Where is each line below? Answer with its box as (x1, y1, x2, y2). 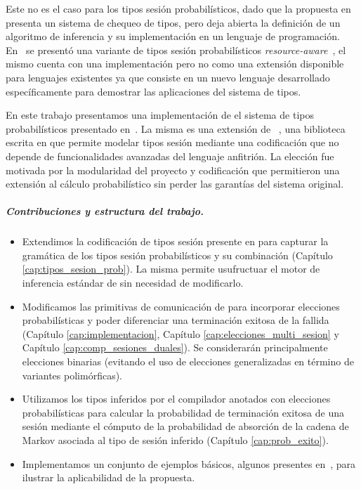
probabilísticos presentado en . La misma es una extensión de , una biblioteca (6, 121, 346, 136)
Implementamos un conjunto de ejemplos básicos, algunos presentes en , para (22, 456, 356, 471)
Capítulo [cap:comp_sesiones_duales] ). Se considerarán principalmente (22, 340, 328, 355)
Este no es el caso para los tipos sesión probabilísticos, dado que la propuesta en (6, 1, 351, 15)
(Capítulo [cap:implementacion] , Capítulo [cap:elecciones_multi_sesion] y (22, 326, 339, 341)
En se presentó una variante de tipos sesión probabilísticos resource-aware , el (6, 42, 346, 57)
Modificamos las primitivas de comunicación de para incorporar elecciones (22, 299, 340, 313)
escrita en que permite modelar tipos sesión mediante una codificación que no (6, 135, 339, 150)
